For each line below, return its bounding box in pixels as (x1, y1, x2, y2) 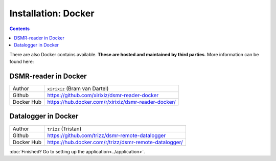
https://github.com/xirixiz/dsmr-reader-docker (47, 92, 159, 99)
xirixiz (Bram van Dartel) (47, 85, 109, 92)
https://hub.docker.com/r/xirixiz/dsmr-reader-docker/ (47, 99, 176, 106)
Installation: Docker (9, 8, 95, 19)
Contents (9, 26, 30, 32)
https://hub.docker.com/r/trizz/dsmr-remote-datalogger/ (47, 139, 183, 146)
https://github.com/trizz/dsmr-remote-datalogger (47, 132, 166, 139)
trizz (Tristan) (47, 125, 82, 132)
